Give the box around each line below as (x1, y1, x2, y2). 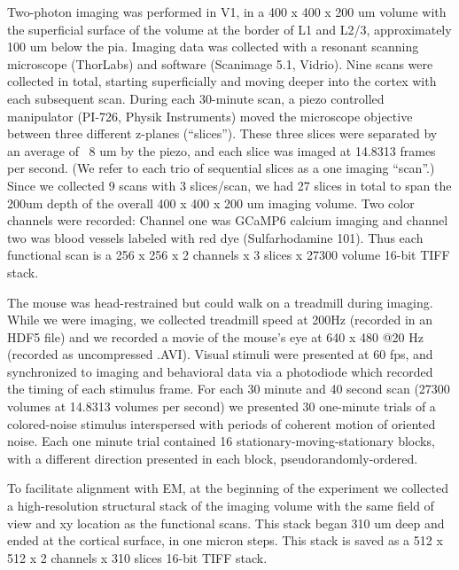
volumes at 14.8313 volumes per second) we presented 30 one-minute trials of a (7, 397, 436, 416)
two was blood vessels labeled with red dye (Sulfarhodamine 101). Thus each (7, 228, 424, 246)
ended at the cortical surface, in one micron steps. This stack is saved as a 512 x (7, 531, 443, 550)
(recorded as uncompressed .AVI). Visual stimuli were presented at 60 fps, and (7, 345, 433, 363)
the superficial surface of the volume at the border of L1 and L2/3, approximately (7, 20, 452, 38)
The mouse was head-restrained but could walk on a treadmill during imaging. (7, 293, 433, 311)
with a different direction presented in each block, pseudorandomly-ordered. (7, 449, 418, 467)
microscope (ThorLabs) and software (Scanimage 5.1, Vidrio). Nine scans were (7, 54, 433, 73)
